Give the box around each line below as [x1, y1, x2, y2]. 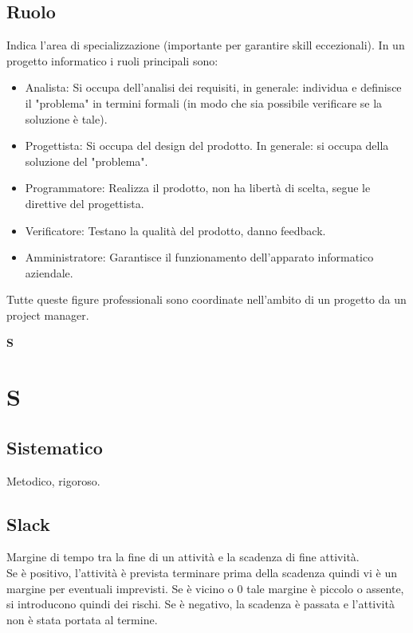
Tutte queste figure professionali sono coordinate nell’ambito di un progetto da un [6, 291, 407, 308]
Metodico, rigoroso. [6, 472, 100, 489]
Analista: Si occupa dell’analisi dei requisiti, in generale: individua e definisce [25, 79, 402, 96]
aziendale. [25, 264, 73, 281]
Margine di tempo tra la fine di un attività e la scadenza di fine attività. [6, 548, 360, 565]
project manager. [6, 306, 89, 323]
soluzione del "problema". [25, 152, 148, 169]
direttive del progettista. [25, 195, 144, 211]
